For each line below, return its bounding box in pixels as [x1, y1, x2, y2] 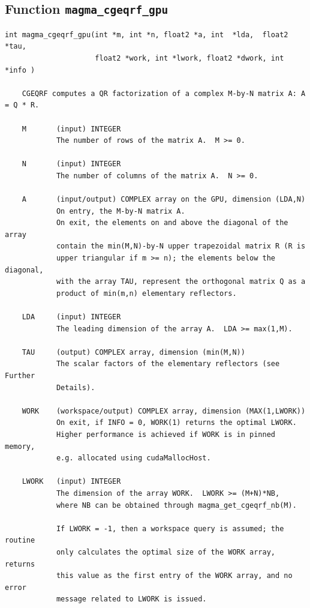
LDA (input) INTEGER [22, 313, 121, 322]
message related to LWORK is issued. [56, 595, 207, 604]
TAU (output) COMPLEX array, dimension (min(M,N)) [22, 348, 245, 357]
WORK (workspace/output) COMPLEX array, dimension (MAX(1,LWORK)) [22, 406, 306, 415]
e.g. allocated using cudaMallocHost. [56, 454, 211, 463]
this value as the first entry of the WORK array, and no [56, 571, 293, 580]
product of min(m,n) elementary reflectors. [56, 289, 237, 298]
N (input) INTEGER [22, 160, 121, 169]
